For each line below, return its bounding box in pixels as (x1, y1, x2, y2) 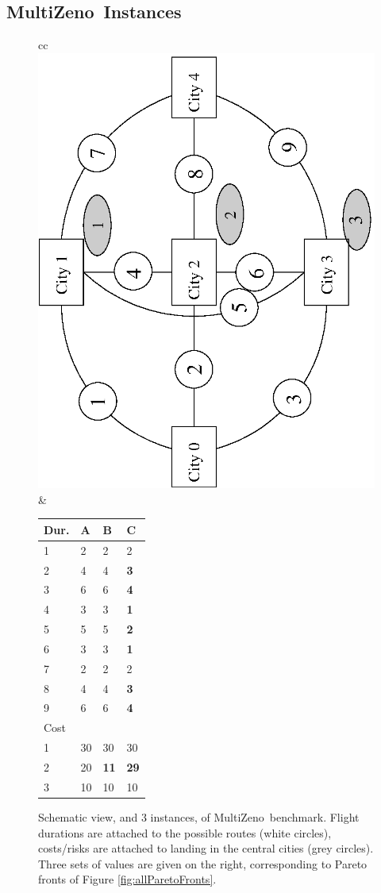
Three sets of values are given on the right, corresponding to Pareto (38, 855, 368, 872)
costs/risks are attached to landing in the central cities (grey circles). (38, 840, 374, 856)
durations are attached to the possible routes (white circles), (38, 824, 332, 841)
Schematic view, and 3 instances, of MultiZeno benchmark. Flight (38, 808, 360, 825)
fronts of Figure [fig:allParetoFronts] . (38, 871, 217, 887)
